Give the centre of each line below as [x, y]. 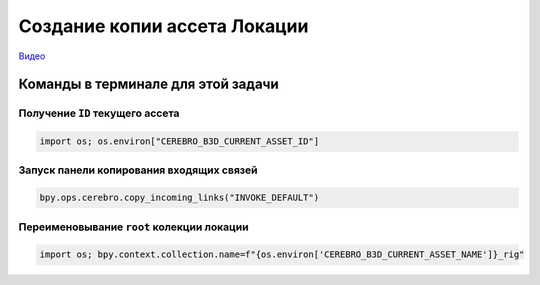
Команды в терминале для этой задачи [148, 84]
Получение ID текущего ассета [99, 113]
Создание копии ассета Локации [163, 26]
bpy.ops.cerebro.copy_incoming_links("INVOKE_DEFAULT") [179, 198]
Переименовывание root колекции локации [133, 227]
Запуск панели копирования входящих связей [138, 170]
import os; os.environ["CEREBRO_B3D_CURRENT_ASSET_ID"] [179, 141]
